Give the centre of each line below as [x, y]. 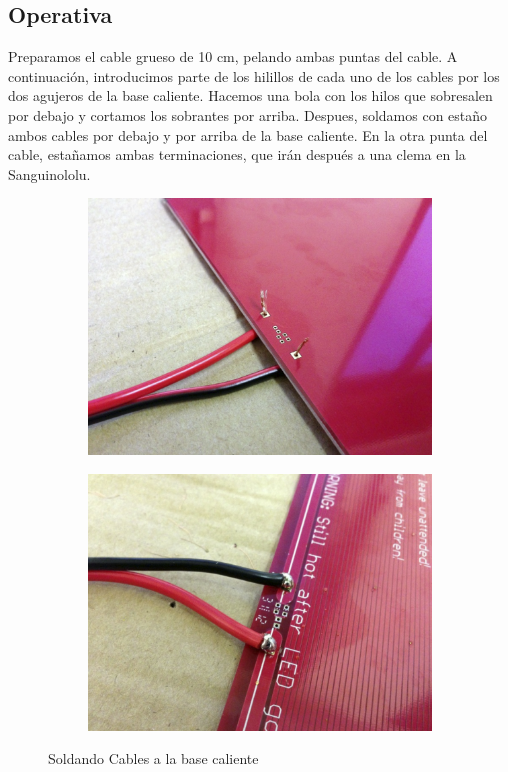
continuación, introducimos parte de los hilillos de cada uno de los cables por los [254, 75]
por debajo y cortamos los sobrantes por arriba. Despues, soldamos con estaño [248, 114]
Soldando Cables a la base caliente [153, 758]
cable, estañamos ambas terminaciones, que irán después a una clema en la [237, 154]
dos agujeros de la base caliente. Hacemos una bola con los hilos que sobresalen [250, 95]
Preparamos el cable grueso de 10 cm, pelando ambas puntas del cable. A [233, 56]
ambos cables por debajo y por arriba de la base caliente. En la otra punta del [248, 134]
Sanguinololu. [49, 173]
